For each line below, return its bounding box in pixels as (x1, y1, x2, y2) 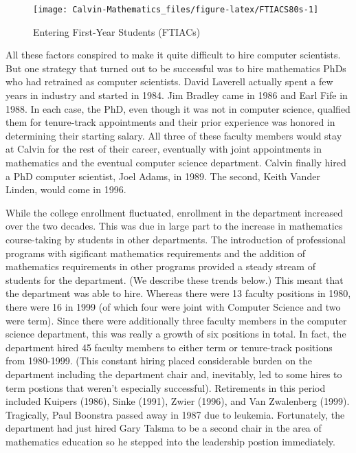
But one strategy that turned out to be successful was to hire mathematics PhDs (5, 60, 346, 75)
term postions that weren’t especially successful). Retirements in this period (5, 380, 326, 395)
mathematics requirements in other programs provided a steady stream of (5, 259, 315, 274)
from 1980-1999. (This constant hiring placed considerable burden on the (5, 353, 313, 368)
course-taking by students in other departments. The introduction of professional (5, 232, 346, 246)
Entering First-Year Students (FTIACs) (33, 24, 201, 38)
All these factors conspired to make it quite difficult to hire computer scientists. (5, 47, 341, 62)
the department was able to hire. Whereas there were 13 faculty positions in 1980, (5, 286, 351, 300)
